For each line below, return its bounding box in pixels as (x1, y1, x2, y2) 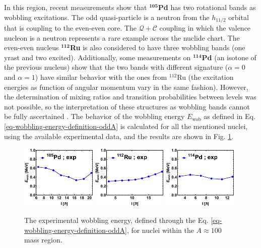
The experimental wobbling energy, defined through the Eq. (24, 215, 209, 225)
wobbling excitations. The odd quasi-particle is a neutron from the (4, 12, 210, 22)
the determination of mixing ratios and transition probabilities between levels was (4, 91, 256, 102)
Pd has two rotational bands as (158, 2, 256, 12)
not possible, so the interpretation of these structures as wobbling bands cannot (4, 101, 250, 111)
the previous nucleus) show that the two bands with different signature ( (4, 62, 228, 72)
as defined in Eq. (204, 111, 255, 121)
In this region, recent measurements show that (4, 2, 147, 12)
